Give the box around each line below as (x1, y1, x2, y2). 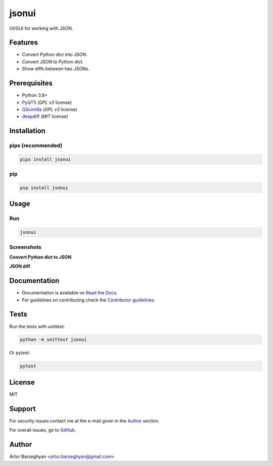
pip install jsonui (20, 185, 68, 191)
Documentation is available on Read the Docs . (22, 290, 118, 296)
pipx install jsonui (20, 157, 71, 162)
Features (9, 38, 38, 47)
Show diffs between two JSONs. (22, 66, 89, 72)
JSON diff (9, 263, 30, 270)
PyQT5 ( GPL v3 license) (22, 99, 72, 106)
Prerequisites (9, 79, 53, 88)
